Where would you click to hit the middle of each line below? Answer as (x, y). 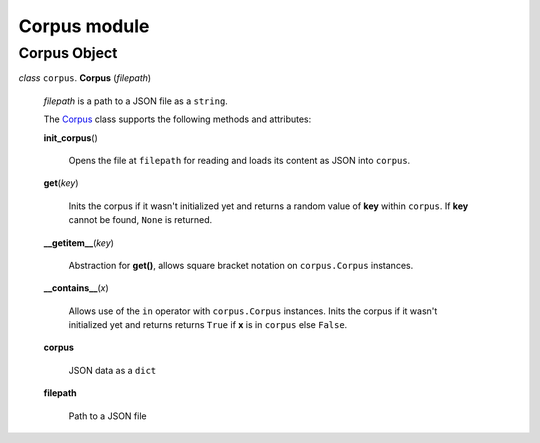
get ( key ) (61, 183)
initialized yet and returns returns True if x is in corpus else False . (208, 325)
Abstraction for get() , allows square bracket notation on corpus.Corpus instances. (241, 265)
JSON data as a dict (112, 370)
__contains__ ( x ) (76, 288)
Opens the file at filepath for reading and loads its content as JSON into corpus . (239, 160)
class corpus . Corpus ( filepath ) (85, 78)
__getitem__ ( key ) (79, 242)
